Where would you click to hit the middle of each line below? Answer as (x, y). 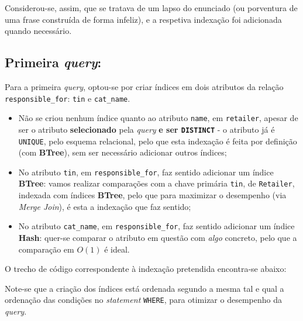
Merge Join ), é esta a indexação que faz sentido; (105, 206)
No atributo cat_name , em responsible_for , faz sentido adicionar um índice (156, 226)
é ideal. (117, 249)
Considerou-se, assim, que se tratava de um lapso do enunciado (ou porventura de (151, 8)
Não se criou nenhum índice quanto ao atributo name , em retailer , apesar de (158, 118)
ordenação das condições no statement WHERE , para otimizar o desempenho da (143, 300)
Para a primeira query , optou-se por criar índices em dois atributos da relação (144, 86)
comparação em (46, 249)
